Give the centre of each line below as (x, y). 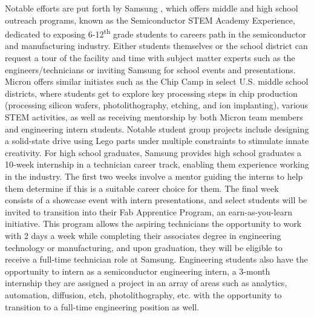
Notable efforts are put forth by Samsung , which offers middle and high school (152, 8)
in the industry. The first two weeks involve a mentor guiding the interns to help (154, 176)
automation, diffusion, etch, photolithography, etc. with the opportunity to (143, 294)
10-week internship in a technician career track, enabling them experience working (157, 164)
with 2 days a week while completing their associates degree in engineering (143, 235)
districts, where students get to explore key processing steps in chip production (151, 93)
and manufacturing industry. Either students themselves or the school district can (156, 46)
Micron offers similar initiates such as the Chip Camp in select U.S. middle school (157, 81)
